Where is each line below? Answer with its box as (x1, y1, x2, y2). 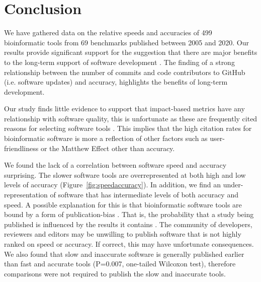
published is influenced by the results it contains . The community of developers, (4, 219, 252, 229)
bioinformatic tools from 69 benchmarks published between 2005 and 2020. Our (4, 37, 249, 47)
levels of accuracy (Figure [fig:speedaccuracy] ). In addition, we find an (4, 179, 221, 190)
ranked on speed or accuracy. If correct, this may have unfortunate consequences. (4, 239, 254, 249)
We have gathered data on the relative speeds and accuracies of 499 (4, 27, 212, 38)
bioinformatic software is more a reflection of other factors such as (4, 133, 208, 144)
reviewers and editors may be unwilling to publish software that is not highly (4, 229, 241, 239)
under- (223, 179, 243, 190)
